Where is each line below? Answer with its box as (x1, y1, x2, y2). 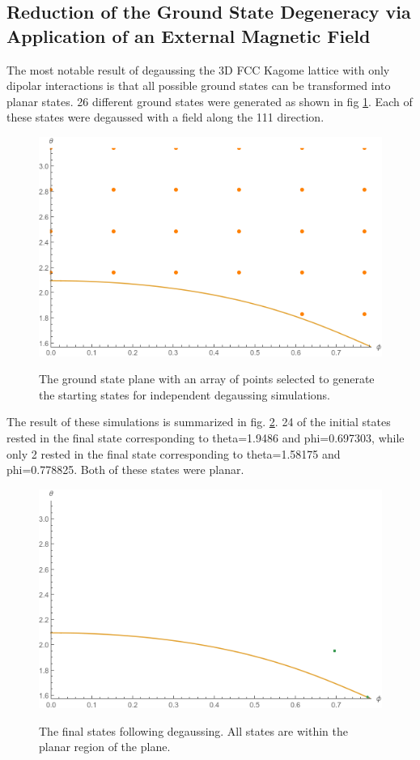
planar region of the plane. (39, 738, 171, 755)
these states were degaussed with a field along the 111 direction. (6, 109, 325, 126)
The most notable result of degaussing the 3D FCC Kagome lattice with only (6, 61, 390, 78)
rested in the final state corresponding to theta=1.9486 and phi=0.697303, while (6, 429, 405, 446)
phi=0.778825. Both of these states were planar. (6, 461, 244, 478)
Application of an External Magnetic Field (6, 23, 371, 48)
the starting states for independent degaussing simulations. (39, 386, 330, 403)
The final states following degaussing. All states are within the (39, 722, 348, 739)
